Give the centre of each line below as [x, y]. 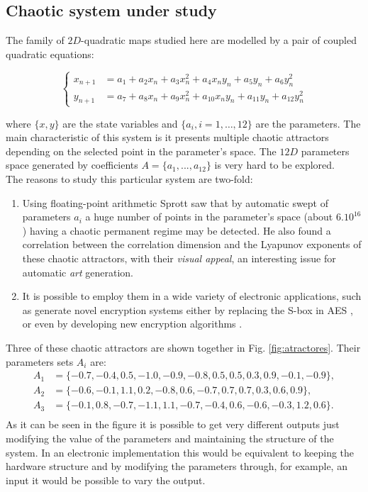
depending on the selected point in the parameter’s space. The [141, 151]
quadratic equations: [50, 54]
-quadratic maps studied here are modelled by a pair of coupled [219, 40]
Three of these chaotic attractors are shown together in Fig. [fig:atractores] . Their [183, 348]
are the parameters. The [308, 123]
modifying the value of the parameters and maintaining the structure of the [170, 438]
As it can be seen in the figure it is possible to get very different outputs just [173, 424]
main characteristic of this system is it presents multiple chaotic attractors [167, 137]
